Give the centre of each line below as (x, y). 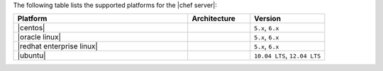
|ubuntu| (32, 56)
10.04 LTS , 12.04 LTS (288, 56)
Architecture (213, 19)
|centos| (31, 28)
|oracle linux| (39, 37)
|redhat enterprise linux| (58, 46)
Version (268, 19)
